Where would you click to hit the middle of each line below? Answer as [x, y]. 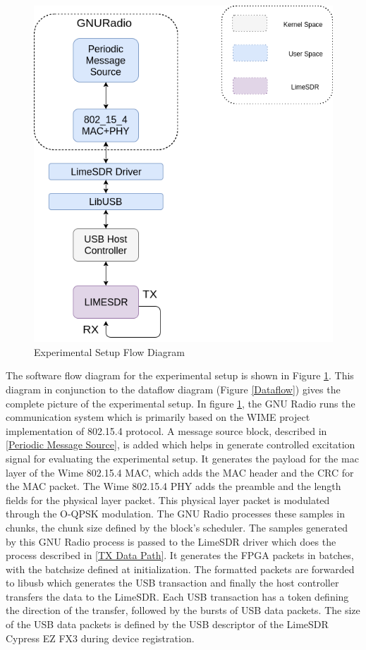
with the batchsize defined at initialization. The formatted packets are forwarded [180, 569]
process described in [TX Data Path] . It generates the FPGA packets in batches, [180, 555]
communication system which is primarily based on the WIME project [158, 417]
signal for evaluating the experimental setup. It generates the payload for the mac [182, 458]
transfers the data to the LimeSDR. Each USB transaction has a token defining [177, 596]
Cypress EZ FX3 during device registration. [100, 638]
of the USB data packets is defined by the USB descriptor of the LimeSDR [167, 624]
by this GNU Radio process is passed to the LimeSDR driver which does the [171, 541]
